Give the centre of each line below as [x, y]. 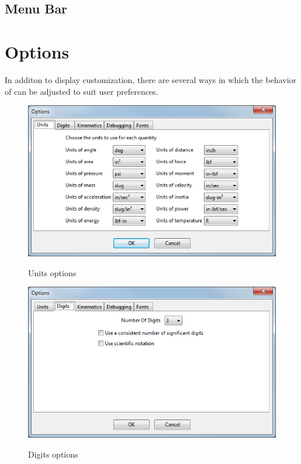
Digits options [53, 454]
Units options [52, 272]
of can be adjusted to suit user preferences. [82, 91]
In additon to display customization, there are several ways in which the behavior [151, 79]
